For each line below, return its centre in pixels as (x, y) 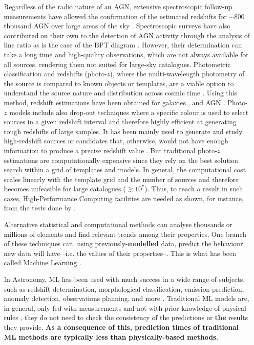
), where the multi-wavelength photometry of (177, 74)
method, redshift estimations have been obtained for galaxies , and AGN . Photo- (126, 102)
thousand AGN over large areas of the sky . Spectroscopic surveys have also (117, 26)
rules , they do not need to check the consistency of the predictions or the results (126, 317)
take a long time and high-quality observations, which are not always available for (126, 54)
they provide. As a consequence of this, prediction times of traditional (121, 327)
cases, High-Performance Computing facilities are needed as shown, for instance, (124, 198)
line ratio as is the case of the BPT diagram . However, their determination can (123, 45)
